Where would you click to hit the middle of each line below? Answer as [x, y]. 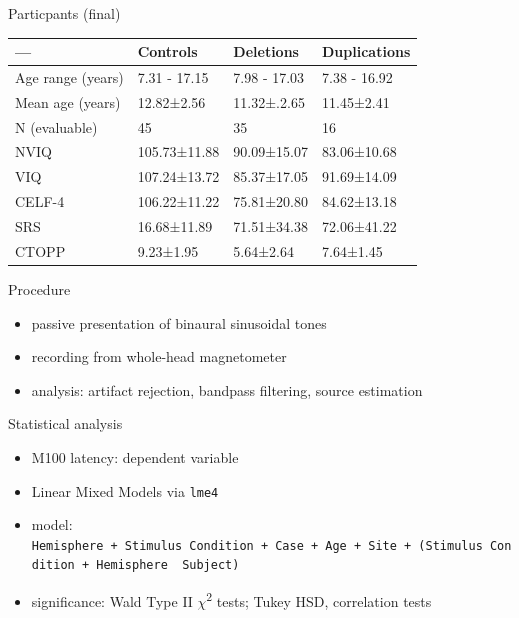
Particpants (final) [64, 13]
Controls [167, 51]
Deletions [266, 51]
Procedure [39, 288]
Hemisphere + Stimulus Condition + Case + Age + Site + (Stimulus [257, 545]
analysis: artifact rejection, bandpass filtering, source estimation [227, 389]
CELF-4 [40, 201]
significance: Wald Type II [112, 600]
